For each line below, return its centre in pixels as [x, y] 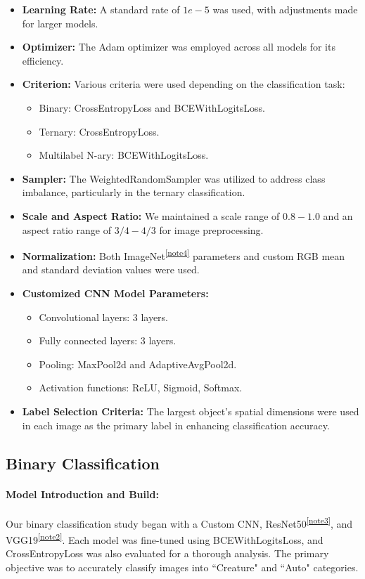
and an [338, 215]
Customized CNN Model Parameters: [115, 293]
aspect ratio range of [66, 229]
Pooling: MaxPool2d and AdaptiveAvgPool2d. [138, 364]
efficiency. [43, 60]
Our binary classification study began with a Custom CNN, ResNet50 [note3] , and [179, 522]
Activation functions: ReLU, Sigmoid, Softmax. [141, 388]
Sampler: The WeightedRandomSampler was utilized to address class [174, 178]
